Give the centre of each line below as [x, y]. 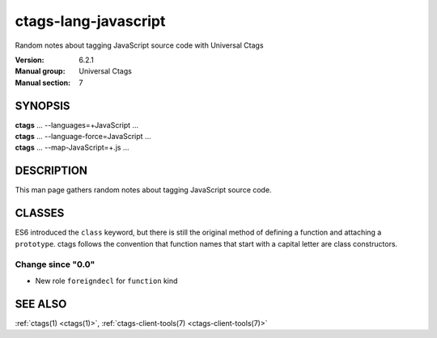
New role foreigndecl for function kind [106, 281]
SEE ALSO [41, 304]
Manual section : [43, 82]
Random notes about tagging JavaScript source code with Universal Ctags [139, 45]
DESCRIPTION [51, 171]
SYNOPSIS [42, 106]
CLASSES [40, 213]
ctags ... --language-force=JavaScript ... [83, 137]
